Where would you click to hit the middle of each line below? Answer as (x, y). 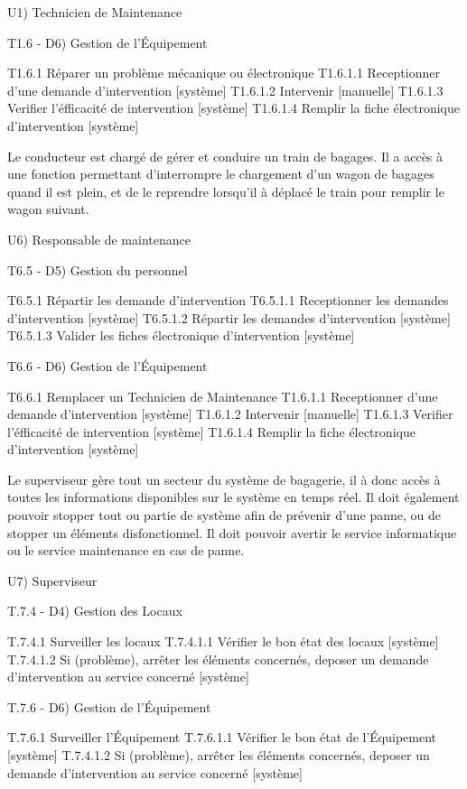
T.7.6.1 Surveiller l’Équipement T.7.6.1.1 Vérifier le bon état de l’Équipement (222, 737)
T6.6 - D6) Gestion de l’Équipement (107, 365)
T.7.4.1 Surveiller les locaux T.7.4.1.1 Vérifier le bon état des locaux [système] (223, 641)
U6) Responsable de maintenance (99, 239)
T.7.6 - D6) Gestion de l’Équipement (109, 706)
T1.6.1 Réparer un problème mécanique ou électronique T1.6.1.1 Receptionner (224, 73)
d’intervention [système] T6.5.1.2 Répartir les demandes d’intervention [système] (229, 317)
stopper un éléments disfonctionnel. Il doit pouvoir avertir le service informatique (232, 532)
